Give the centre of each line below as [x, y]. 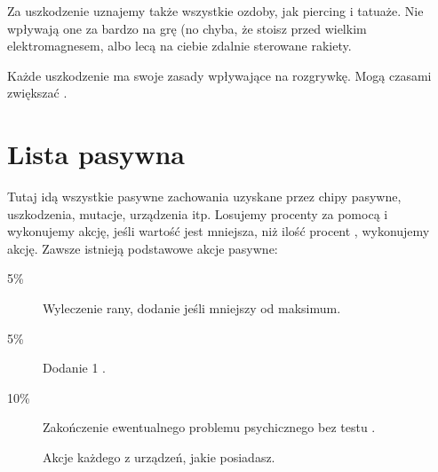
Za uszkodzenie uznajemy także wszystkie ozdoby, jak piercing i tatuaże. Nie [215, 11]
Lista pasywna [96, 154]
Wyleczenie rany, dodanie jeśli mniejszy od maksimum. [192, 308]
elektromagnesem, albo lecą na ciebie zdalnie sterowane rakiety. [179, 46]
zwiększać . [37, 93]
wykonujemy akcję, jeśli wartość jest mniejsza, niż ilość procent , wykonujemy [219, 231]
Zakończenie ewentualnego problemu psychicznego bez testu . [209, 427]
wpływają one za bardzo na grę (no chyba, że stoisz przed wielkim [187, 28]
